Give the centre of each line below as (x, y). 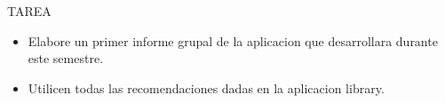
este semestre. (66, 58)
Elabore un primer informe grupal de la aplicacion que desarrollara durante (233, 40)
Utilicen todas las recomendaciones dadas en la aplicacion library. (206, 87)
